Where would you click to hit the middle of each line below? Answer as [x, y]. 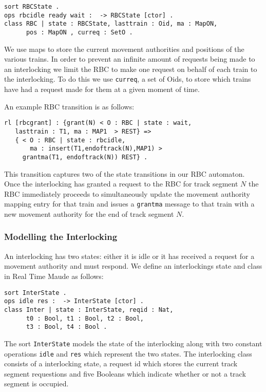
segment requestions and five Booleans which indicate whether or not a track [125, 373]
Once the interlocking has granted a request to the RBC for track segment [121, 184]
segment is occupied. [36, 384]
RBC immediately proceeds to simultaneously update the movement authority [127, 193]
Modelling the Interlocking [61, 237]
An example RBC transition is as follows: [69, 106]
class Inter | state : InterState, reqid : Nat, [89, 310]
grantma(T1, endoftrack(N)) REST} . [85, 157]
